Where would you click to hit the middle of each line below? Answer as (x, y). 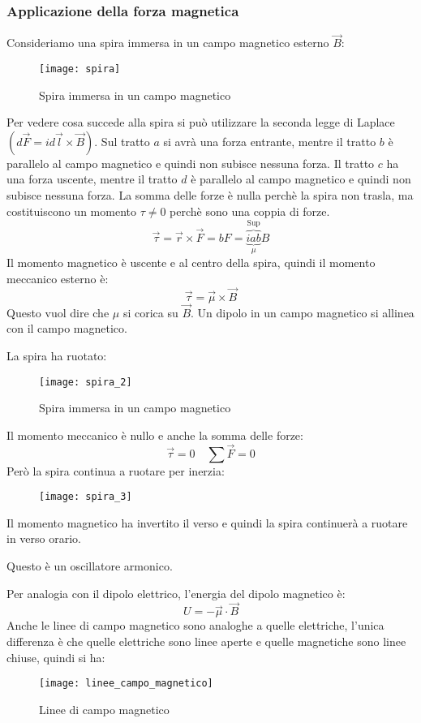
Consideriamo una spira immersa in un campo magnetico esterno (168, 43)
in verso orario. (44, 538)
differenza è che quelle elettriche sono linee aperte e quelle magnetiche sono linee (206, 641)
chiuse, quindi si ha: (56, 657)
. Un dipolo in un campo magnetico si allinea (303, 312)
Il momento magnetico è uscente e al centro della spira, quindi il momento (191, 263)
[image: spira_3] (86, 497)
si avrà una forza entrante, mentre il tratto (270, 141)
